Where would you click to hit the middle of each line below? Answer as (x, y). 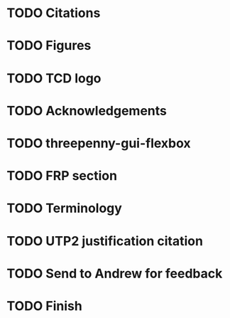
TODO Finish (44, 306)
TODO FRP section (62, 176)
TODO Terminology (64, 208)
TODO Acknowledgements (87, 111)
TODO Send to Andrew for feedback (115, 274)
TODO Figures (49, 46)
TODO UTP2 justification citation (105, 241)
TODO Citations (54, 13)
